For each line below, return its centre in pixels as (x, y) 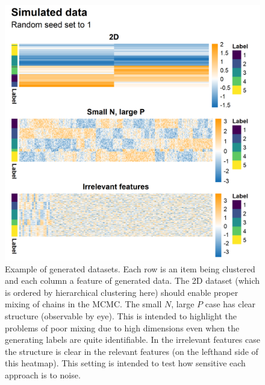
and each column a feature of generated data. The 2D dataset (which (132, 280)
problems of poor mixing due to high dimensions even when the (122, 327)
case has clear (230, 304)
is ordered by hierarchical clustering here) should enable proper (122, 292)
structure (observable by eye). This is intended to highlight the (121, 315)
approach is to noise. (43, 374)
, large (183, 304)
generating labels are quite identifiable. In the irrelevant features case (132, 340)
